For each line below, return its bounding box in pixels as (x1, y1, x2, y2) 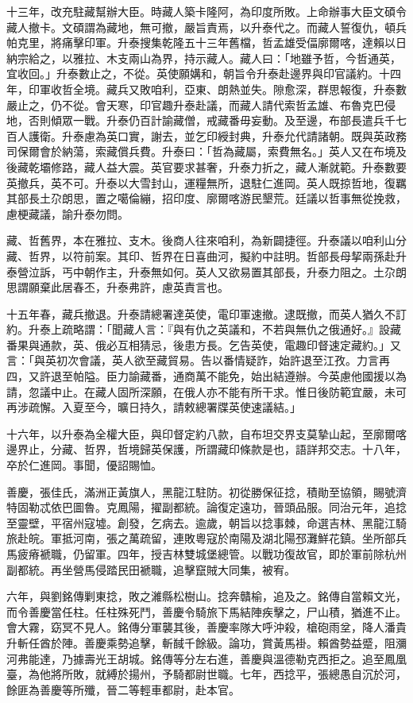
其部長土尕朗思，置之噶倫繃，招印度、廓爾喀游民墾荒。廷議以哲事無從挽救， (6, 190, 407, 207)
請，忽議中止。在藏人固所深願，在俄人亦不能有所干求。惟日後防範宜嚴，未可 (6, 383, 407, 400)
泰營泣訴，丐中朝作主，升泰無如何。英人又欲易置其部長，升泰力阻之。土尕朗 (6, 263, 407, 280)
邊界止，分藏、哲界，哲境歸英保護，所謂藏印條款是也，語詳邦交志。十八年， (6, 441, 407, 458)
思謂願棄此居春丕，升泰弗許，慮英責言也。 (6, 279, 229, 295)
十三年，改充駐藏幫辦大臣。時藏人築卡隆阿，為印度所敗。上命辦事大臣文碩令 (6, 3, 407, 19)
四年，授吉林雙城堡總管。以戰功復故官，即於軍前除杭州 (117, 546, 407, 562)
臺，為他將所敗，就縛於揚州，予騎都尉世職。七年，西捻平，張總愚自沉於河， (6, 666, 407, 682)
